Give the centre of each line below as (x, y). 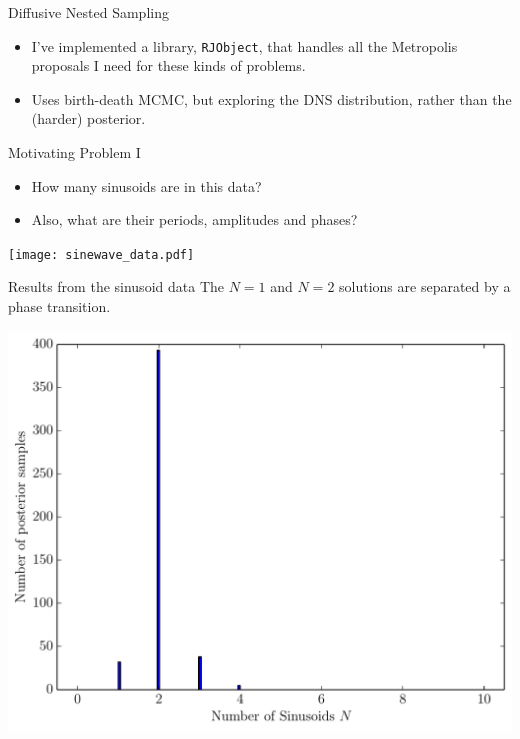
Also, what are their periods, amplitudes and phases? (194, 219)
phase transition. (59, 306)
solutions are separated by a (425, 286)
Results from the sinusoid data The (116, 286)
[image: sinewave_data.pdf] (101, 254)
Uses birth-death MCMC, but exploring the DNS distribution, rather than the (271, 98)
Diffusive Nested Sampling (88, 12)
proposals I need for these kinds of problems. (168, 65)
